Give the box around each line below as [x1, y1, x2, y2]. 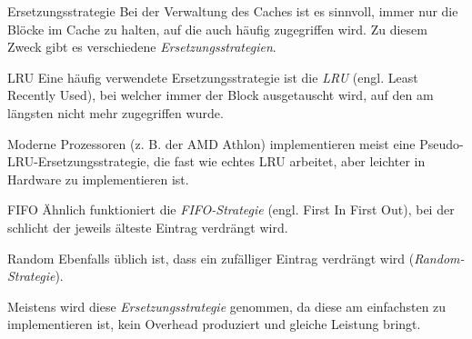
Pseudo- [419, 134, 464, 153]
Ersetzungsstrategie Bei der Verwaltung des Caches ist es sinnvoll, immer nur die [7, 2, 458, 20]
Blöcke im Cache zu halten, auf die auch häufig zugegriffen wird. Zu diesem [7, 19, 427, 38]
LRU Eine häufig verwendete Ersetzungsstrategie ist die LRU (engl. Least [7, 67, 418, 86]
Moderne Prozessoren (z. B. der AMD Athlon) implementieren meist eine [7, 134, 416, 153]
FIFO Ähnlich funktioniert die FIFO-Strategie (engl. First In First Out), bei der [7, 200, 455, 219]
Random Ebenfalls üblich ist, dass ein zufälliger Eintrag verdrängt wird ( [7, 248, 415, 267]
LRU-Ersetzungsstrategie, [7, 152, 150, 171]
